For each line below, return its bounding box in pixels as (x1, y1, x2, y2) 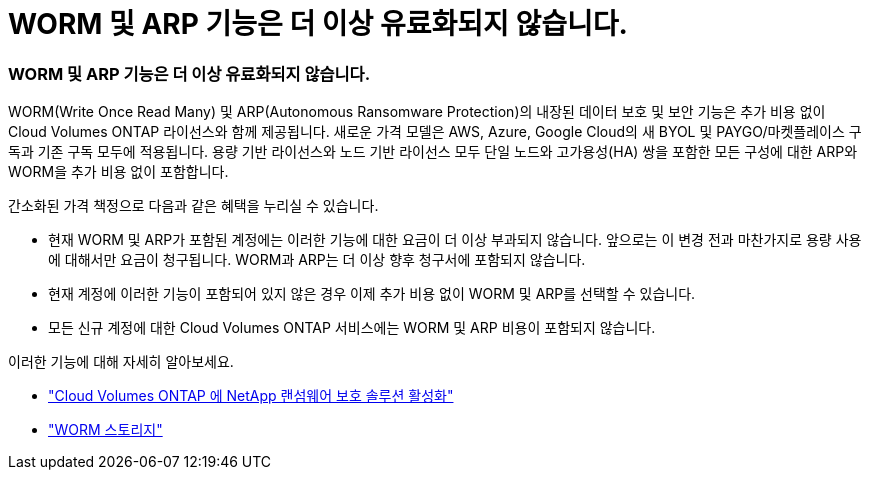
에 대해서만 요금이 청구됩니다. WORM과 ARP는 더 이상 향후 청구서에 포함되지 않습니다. (48, 251, 586, 269)
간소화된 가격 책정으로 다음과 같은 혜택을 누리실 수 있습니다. (8, 197, 379, 215)
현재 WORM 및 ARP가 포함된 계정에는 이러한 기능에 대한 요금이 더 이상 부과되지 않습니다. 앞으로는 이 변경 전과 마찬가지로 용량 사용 (48, 231, 862, 249)
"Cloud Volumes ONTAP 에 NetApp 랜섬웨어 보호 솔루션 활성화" (48, 387, 454, 405)
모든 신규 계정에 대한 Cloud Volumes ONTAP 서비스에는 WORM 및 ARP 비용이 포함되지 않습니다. (48, 319, 656, 337)
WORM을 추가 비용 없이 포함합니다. (8, 163, 229, 181)
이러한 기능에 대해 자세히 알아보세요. (8, 353, 234, 371)
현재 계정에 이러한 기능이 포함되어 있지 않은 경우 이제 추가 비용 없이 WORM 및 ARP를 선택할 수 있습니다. (48, 285, 696, 303)
